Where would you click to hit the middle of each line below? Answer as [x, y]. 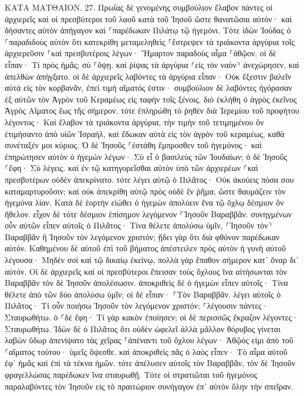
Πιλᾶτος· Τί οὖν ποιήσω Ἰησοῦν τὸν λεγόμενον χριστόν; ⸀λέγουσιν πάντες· [136, 305]
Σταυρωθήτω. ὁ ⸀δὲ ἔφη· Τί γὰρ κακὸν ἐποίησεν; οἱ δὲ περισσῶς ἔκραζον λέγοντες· [152, 317]
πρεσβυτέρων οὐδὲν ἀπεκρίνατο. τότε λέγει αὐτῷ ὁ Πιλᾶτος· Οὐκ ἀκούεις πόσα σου [149, 179]
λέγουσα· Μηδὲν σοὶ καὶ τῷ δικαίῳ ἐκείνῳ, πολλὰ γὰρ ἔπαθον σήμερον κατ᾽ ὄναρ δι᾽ [152, 260]
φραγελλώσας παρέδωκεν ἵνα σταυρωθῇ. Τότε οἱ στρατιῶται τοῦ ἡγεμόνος [131, 374]
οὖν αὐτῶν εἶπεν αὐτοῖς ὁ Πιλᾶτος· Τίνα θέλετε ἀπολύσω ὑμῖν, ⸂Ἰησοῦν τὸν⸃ [139, 225]
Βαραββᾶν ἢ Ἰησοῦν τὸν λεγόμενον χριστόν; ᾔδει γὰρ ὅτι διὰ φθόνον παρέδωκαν [142, 236]
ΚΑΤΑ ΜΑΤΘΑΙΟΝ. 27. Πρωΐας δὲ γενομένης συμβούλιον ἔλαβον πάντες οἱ [139, 7]
